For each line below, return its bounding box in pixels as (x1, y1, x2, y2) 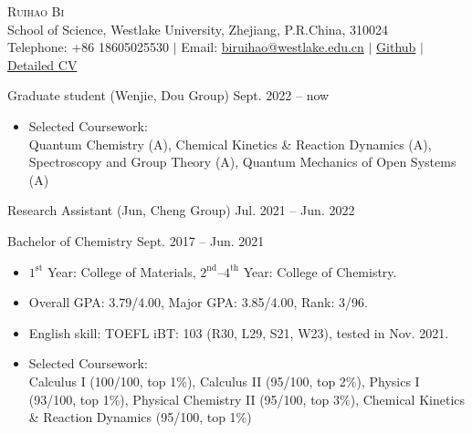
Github (376, 37, 416, 57)
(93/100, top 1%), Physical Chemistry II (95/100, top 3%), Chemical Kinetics (28, 389, 466, 408)
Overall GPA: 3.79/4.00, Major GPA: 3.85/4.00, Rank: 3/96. (28, 293, 368, 312)
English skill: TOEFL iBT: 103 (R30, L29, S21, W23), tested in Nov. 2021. (28, 323, 449, 342)
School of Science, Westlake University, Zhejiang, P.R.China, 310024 (7, 19, 389, 38)
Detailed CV (7, 55, 78, 74)
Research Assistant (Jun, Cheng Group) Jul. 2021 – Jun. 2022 (7, 201, 355, 220)
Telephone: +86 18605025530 (7, 37, 169, 57)
